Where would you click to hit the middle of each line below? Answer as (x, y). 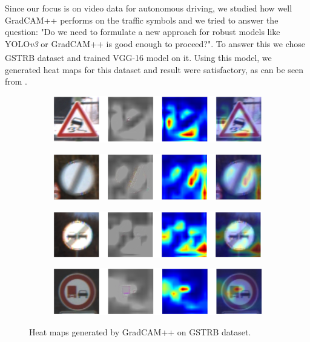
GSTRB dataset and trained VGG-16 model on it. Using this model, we (138, 58)
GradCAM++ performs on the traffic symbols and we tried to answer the (142, 20)
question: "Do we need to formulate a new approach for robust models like (143, 32)
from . (16, 81)
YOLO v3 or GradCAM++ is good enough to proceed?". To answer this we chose (155, 43)
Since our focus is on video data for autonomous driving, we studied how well (149, 8)
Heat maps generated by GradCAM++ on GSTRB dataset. (140, 331)
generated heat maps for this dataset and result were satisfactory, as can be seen (154, 69)
